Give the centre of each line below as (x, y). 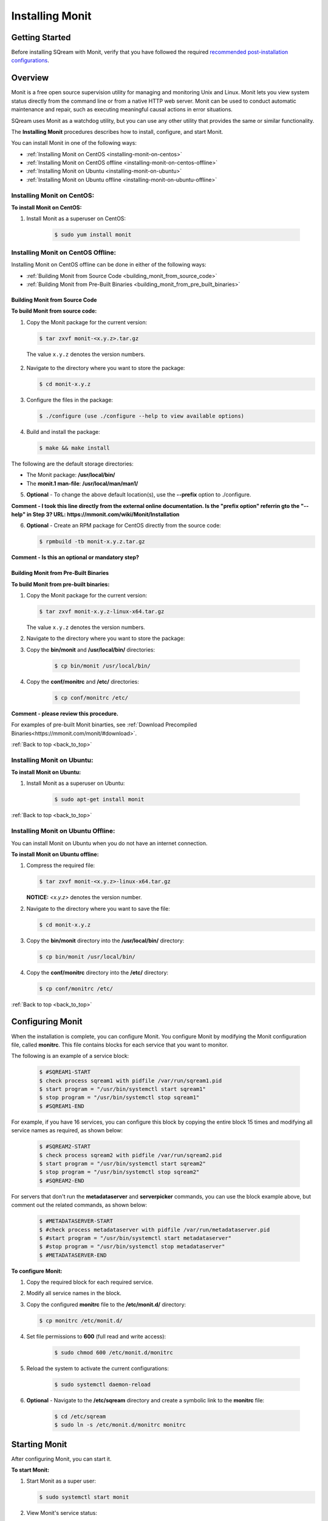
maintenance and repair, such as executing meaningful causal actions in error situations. (122, 110)
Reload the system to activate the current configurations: (98, 1368)
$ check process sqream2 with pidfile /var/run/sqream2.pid (131, 1155)
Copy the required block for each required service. (90, 1282)
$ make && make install (75, 448)
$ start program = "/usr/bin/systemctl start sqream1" (122, 1089)
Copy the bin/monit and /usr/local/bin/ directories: (91, 649)
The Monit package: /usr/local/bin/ (71, 475)
